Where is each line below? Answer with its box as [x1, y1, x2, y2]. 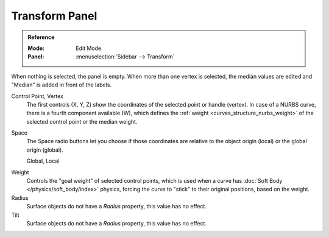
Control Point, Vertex [11, 92, 64, 100]
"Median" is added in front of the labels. [11, 81, 112, 88]
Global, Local [26, 157, 60, 164]
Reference [27, 34, 55, 41]
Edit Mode [76, 44, 102, 52]
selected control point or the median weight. [26, 118, 138, 125]
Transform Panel [11, 9, 97, 23]
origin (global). [26, 146, 63, 154]
